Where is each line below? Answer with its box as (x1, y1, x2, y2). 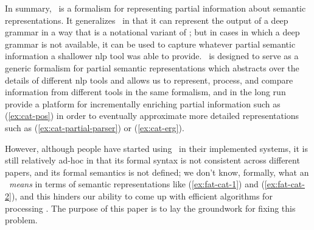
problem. (5, 214, 38, 226)
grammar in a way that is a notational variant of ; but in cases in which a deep (5, 26, 300, 38)
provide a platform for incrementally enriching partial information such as (5, 97, 281, 110)
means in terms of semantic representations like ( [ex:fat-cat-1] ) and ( (9, 178, 265, 190)
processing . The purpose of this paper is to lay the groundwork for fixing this (5, 201, 296, 214)
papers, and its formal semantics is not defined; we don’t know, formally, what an (5, 165, 309, 178)
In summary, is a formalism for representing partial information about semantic (5, 2, 306, 14)
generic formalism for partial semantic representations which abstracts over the (5, 61, 299, 74)
